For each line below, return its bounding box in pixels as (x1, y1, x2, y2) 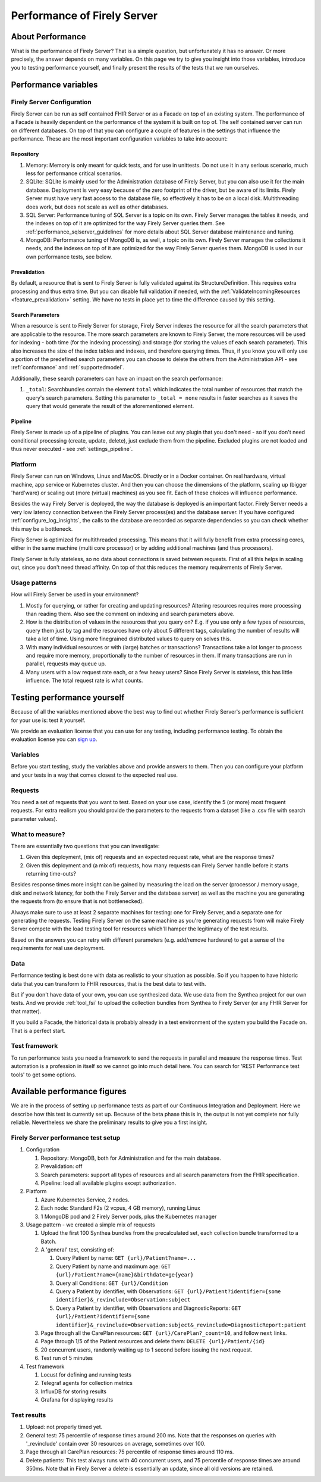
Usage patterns (11, 578, 57, 587)
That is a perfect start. (11, 1027, 65, 1034)
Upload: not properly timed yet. (26, 1424, 103, 1431)
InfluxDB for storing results (40, 1388, 107, 1395)
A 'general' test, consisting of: (40, 1246, 115, 1253)
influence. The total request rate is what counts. (26, 677, 143, 684)
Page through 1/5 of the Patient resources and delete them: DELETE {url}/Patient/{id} (40, 1338, 266, 1345)
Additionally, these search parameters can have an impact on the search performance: (11, 375, 223, 382)
